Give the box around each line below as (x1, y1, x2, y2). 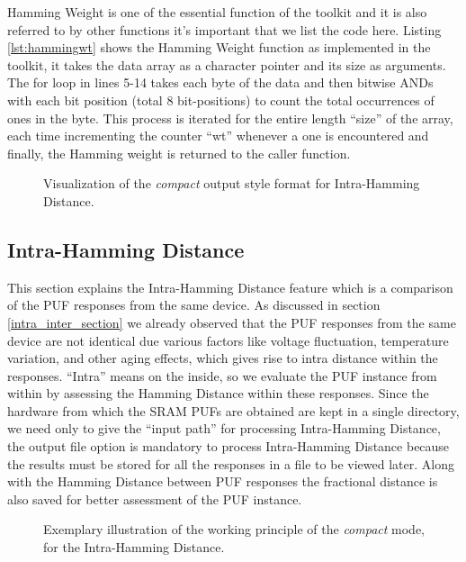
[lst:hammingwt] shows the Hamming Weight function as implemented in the (7, 38, 431, 57)
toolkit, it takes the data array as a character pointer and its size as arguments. (7, 55, 446, 74)
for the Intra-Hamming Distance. (43, 538, 225, 557)
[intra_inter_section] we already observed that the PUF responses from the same (7, 313, 456, 331)
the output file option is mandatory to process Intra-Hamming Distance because (7, 437, 450, 456)
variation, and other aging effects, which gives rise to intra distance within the (7, 349, 438, 367)
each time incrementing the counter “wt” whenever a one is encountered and (7, 126, 429, 145)
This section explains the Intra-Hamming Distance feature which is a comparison (7, 277, 453, 296)
